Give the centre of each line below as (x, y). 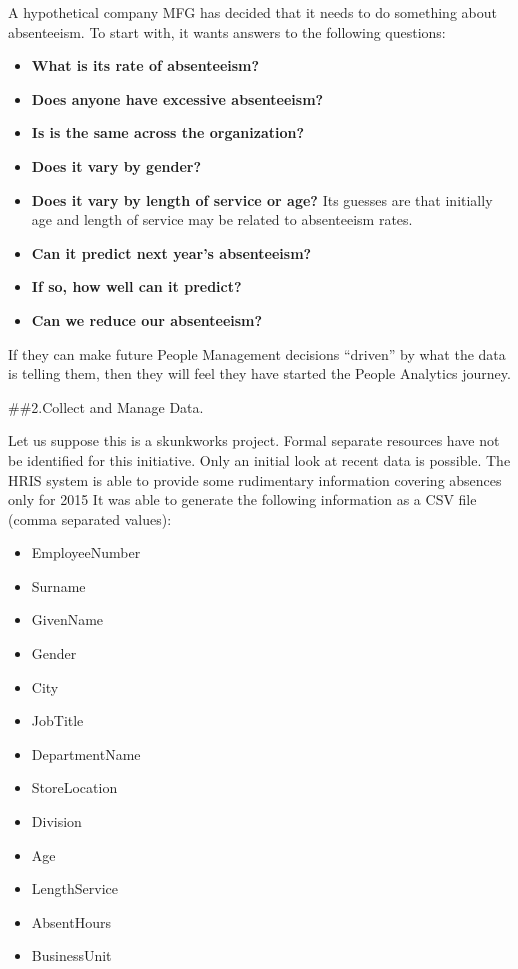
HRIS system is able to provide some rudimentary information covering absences (255, 479)
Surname (58, 585)
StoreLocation (74, 787)
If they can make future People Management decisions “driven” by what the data (257, 353)
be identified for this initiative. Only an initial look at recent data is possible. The (259, 459)
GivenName (67, 619)
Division (56, 821)
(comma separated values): (90, 518)
